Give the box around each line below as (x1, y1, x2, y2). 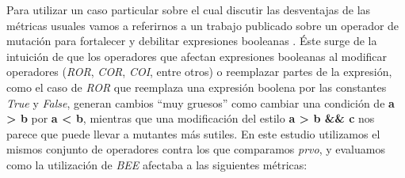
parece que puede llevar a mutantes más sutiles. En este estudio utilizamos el (6, 125, 380, 142)
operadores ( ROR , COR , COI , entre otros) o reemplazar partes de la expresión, (6, 63, 392, 80)
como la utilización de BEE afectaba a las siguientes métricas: (6, 156, 308, 172)
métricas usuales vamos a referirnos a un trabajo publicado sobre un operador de (6, 17, 399, 33)
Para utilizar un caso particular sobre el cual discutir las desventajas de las (6, 2, 371, 17)
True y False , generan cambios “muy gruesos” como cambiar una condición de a (6, 94, 395, 111)
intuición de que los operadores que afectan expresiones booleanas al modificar (6, 47, 388, 64)
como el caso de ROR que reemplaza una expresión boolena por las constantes (6, 78, 387, 95)
